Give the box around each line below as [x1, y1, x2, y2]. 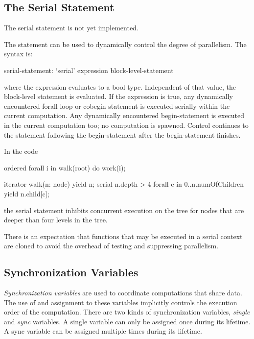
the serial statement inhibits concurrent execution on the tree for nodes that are [4, 205, 244, 215]
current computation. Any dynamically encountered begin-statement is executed [4, 110, 245, 121]
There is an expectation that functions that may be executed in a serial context [4, 231, 243, 241]
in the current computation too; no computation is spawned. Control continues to [4, 120, 249, 130]
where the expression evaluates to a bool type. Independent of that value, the [4, 81, 236, 92]
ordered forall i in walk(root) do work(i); [4, 162, 126, 172]
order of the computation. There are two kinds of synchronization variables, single [4, 307, 250, 317]
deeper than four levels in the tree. [4, 215, 108, 225]
